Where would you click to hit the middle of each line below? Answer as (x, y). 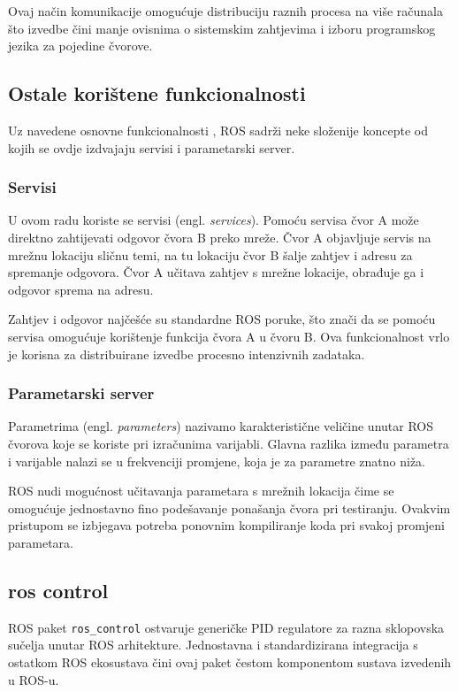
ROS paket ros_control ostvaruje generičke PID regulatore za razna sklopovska (226, 627)
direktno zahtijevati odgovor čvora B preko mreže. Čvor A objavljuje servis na (220, 237)
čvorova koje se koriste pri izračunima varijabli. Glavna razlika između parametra (229, 443)
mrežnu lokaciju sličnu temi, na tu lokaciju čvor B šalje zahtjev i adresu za (210, 254)
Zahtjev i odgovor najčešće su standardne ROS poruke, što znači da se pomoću (222, 319)
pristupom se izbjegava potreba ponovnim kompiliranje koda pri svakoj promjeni (226, 525)
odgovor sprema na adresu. (81, 289)
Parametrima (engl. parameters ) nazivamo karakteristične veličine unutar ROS (221, 426)
